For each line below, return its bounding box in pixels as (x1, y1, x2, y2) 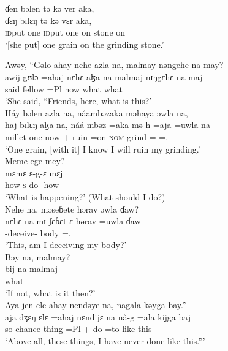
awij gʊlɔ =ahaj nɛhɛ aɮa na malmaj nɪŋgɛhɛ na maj (5, 70, 203, 83)
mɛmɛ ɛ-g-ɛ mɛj (5, 166, 63, 179)
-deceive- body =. (5, 226, 71, 239)
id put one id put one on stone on (5, 26, 126, 39)
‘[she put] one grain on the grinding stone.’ (5, 37, 164, 50)
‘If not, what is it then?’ (5, 286, 96, 299)
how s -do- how (5, 178, 59, 191)
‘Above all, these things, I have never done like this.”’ (5, 334, 205, 347)
